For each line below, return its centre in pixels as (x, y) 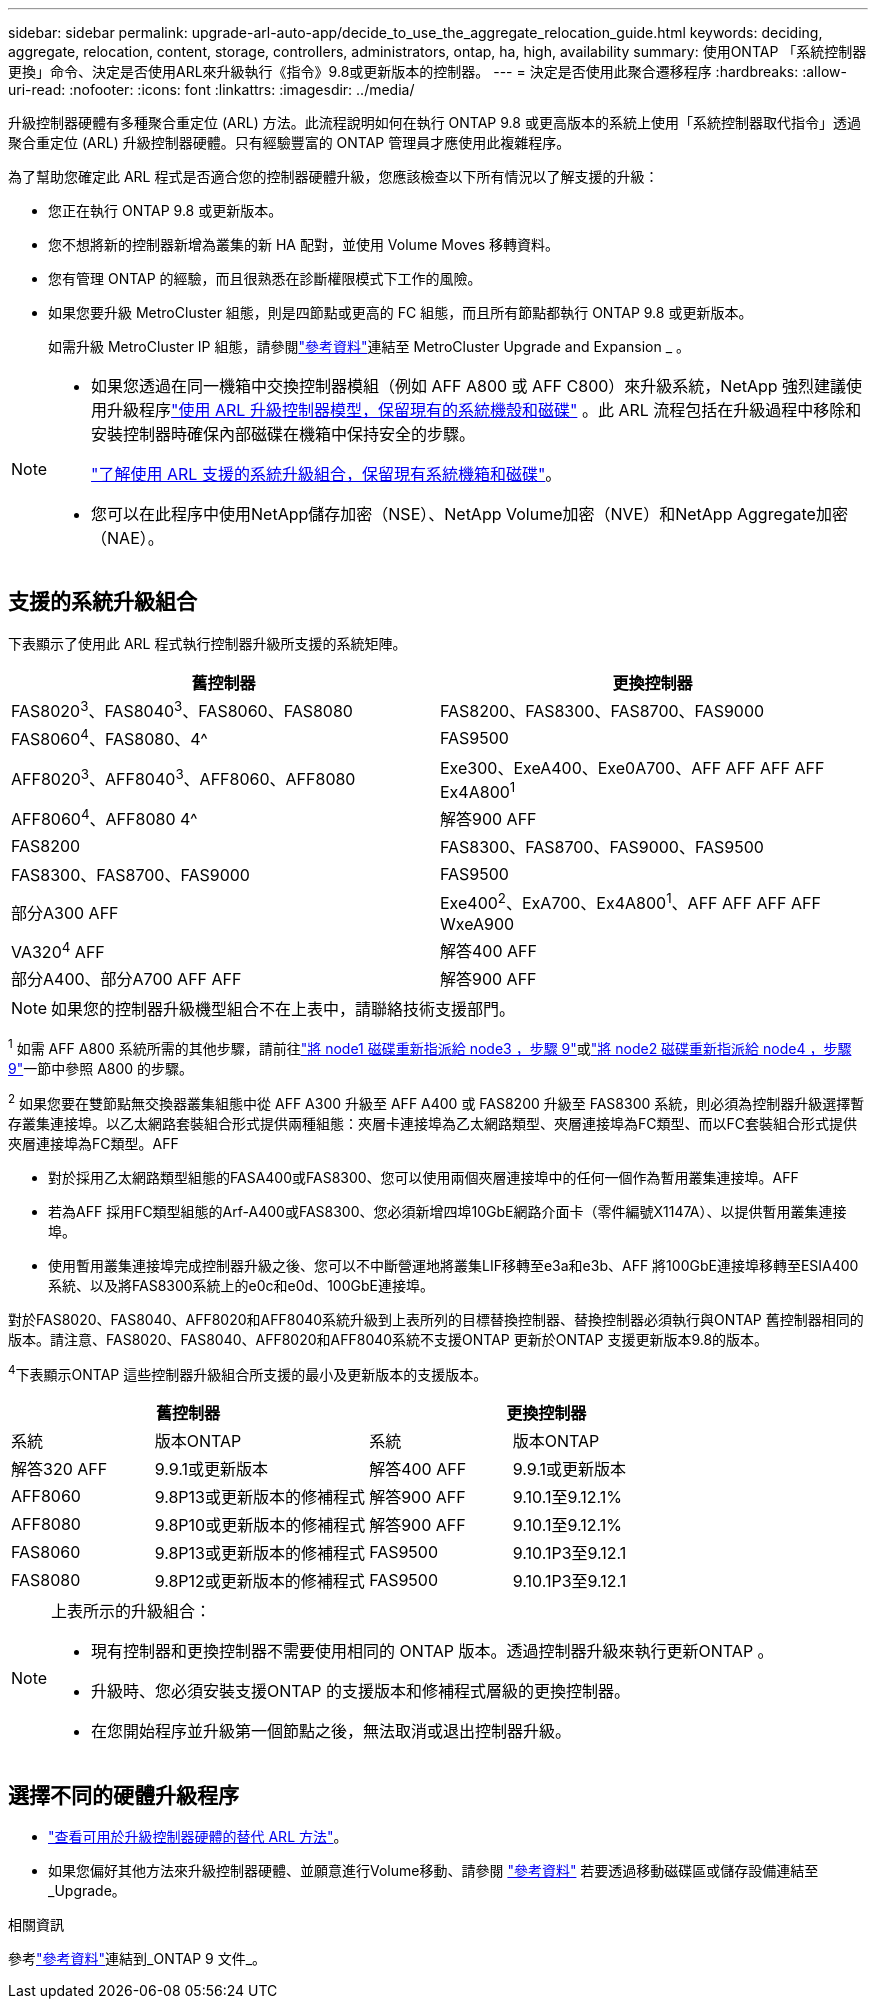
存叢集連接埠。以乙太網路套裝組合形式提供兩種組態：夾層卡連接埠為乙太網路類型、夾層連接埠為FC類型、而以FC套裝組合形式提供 (432, 1123)
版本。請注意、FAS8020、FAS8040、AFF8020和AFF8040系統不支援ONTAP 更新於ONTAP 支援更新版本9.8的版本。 (388, 1339)
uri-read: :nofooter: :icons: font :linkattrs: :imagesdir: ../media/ (211, 89)
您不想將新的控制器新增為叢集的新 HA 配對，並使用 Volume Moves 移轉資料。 (304, 244)
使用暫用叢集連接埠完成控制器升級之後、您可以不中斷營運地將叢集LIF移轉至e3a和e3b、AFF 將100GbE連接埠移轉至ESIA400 (453, 1265)
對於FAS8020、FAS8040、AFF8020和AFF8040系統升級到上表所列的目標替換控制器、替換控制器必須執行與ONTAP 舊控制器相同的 (436, 1319)
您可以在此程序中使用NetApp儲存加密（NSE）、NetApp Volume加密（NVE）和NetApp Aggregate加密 (469, 514)
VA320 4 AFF (58, 950)
